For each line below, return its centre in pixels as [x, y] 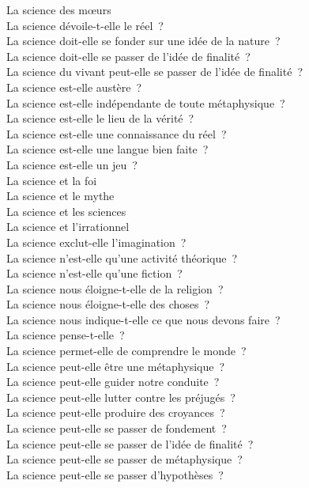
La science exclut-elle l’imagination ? [96, 242]
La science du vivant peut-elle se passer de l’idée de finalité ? [154, 72]
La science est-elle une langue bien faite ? [107, 149]
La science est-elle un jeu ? [72, 164]
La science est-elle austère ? [74, 87]
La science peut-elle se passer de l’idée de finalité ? [130, 443]
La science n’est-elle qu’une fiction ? [94, 273]
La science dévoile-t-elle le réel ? [85, 25]
